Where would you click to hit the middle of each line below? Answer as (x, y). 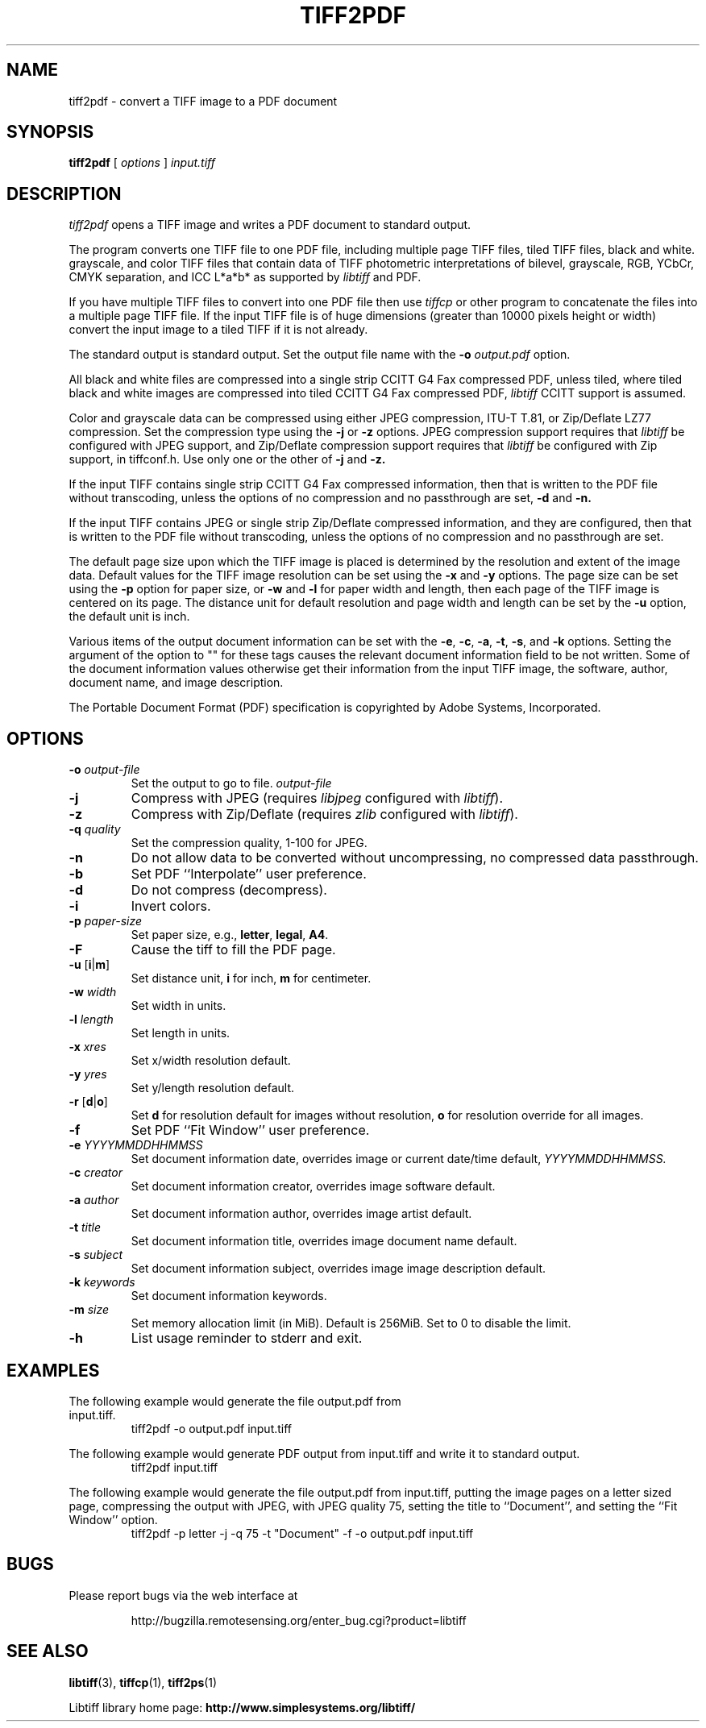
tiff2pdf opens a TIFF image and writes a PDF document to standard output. (270, 225)
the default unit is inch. (129, 617)
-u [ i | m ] (89, 965)
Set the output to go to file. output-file (231, 783)
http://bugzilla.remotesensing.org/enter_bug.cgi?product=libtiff (299, 1620)
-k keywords (102, 1282)
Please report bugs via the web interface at (183, 1595)
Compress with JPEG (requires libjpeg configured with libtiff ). (317, 798)
